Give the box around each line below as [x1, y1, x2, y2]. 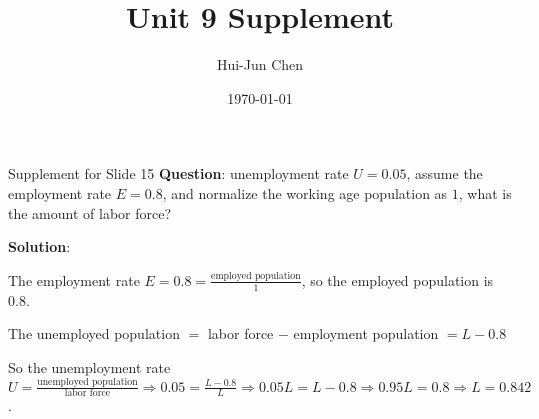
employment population [293, 323, 439, 344]
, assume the [406, 163, 483, 184]
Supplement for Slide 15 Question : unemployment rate [8, 163, 349, 184]
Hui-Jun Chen [216, 54, 304, 75]
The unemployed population [8, 323, 180, 344]
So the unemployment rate [8, 356, 171, 377]
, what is [458, 182, 512, 203]
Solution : [8, 236, 71, 257]
